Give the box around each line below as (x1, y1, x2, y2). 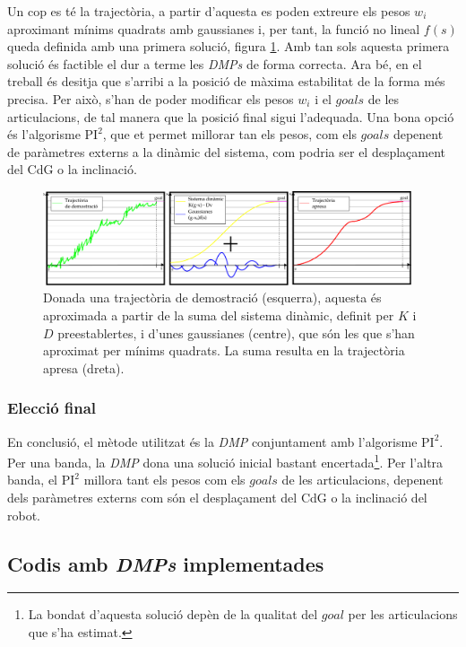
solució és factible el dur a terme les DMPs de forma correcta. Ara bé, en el (7, 54, 422, 73)
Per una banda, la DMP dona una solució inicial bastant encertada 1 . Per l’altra (7, 450, 444, 471)
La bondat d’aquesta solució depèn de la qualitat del (28, 605, 318, 624)
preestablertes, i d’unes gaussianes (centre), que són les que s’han (57, 323, 415, 342)
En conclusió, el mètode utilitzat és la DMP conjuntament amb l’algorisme (7, 432, 418, 450)
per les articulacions (348, 605, 458, 624)
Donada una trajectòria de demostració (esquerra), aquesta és (43, 288, 382, 307)
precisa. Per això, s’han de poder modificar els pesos (7, 89, 294, 108)
